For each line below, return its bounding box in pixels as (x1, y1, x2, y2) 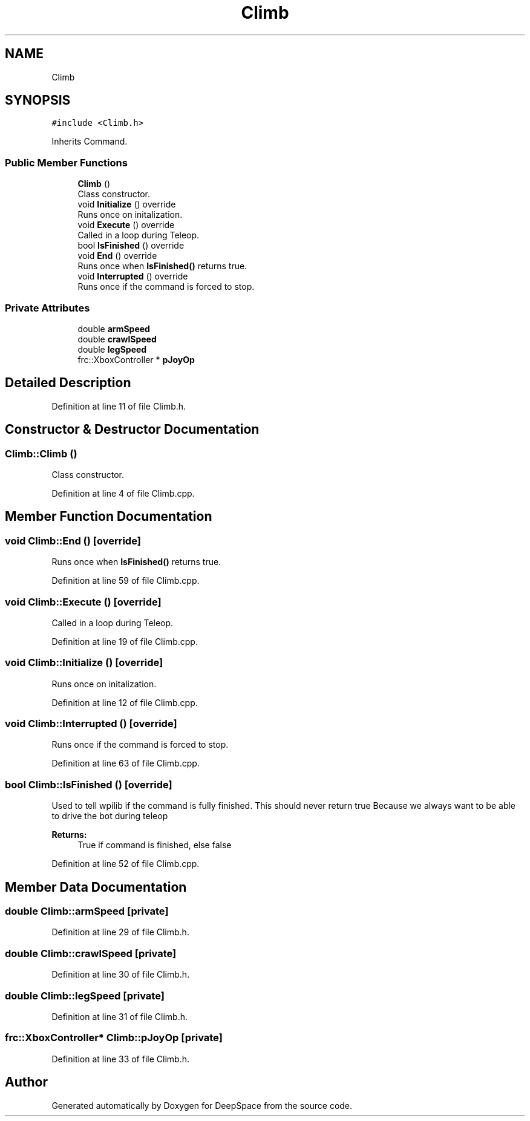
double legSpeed (77, 344, 147, 355)
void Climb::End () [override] (5, 534, 141, 547)
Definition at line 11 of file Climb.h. (51, 400, 186, 411)
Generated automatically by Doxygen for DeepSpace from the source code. (51, 1100, 353, 1111)
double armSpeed (77, 323, 150, 334)
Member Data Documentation (5, 879, 187, 895)
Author (5, 1074, 48, 1090)
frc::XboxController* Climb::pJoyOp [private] (5, 1031, 223, 1044)
